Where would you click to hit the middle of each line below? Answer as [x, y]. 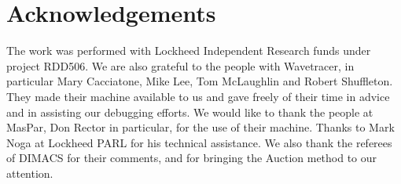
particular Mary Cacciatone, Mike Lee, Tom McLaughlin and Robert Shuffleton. [200, 81]
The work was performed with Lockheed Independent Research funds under [189, 51]
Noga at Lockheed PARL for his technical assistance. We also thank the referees [199, 142]
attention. [30, 173]
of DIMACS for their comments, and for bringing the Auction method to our [192, 158]
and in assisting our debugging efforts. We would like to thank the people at [190, 112]
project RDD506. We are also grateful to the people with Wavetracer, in [180, 65]
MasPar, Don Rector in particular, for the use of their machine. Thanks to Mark [200, 127]
